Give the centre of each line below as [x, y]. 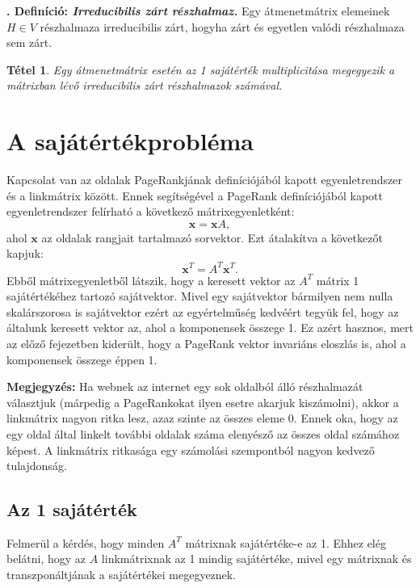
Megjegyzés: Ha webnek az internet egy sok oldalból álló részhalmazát [185, 386]
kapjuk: [25, 253]
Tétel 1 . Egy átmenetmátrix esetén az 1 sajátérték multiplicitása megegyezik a [201, 69]
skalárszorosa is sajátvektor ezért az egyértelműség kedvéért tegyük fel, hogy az [203, 311]
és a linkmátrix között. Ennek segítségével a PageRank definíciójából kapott [195, 195]
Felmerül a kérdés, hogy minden [86, 542]
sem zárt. [29, 42]
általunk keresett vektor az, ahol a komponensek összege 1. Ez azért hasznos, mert [210, 328]
